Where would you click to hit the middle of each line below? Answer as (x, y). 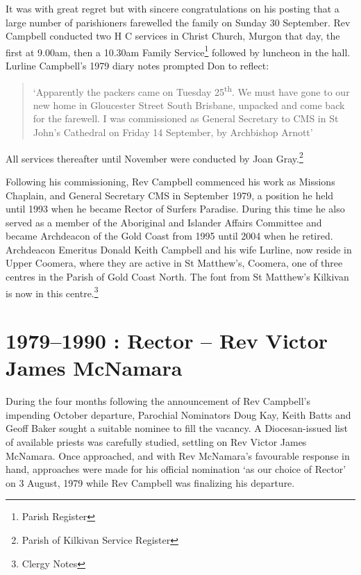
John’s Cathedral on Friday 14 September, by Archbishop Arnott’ (173, 132)
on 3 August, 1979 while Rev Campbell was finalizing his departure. (150, 482)
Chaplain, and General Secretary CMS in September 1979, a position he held (170, 195)
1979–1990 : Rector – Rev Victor (167, 341)
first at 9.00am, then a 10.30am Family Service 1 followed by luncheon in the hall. (178, 51)
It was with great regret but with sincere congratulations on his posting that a (173, 8)
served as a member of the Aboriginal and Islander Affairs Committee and (164, 222)
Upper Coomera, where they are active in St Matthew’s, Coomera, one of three (174, 263)
